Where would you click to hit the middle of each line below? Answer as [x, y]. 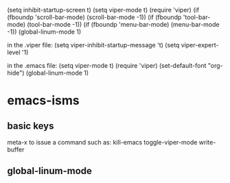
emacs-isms [44, 100]
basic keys [31, 126]
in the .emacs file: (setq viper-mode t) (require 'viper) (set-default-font [107, 65]
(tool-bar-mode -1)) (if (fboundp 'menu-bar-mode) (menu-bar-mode [123, 24]
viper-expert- [200, 45]
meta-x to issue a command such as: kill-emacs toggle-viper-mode [102, 142]
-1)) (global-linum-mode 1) [44, 32]
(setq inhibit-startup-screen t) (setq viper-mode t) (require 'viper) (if [103, 10]
